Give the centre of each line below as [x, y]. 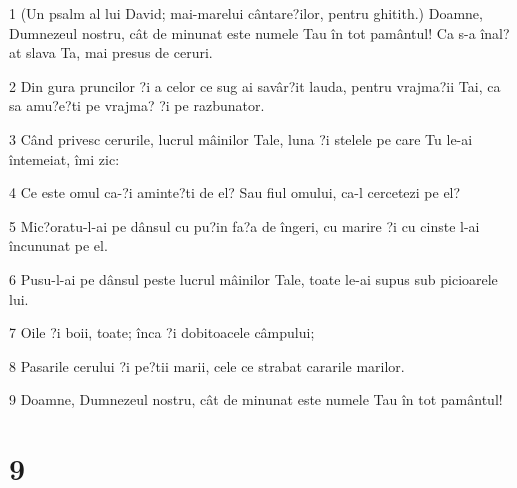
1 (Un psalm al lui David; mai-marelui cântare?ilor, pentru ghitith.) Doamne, [246, 13]
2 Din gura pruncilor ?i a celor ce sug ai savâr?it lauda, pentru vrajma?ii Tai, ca [255, 85]
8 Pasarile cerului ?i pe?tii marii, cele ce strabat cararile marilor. [207, 365]
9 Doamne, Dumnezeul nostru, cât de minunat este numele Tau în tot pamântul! [256, 399]
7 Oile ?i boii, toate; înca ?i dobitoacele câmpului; [162, 332]
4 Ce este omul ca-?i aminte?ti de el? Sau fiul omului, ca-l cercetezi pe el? [235, 192]
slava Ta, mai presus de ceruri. [119, 52]
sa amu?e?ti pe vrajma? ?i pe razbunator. [137, 105]
